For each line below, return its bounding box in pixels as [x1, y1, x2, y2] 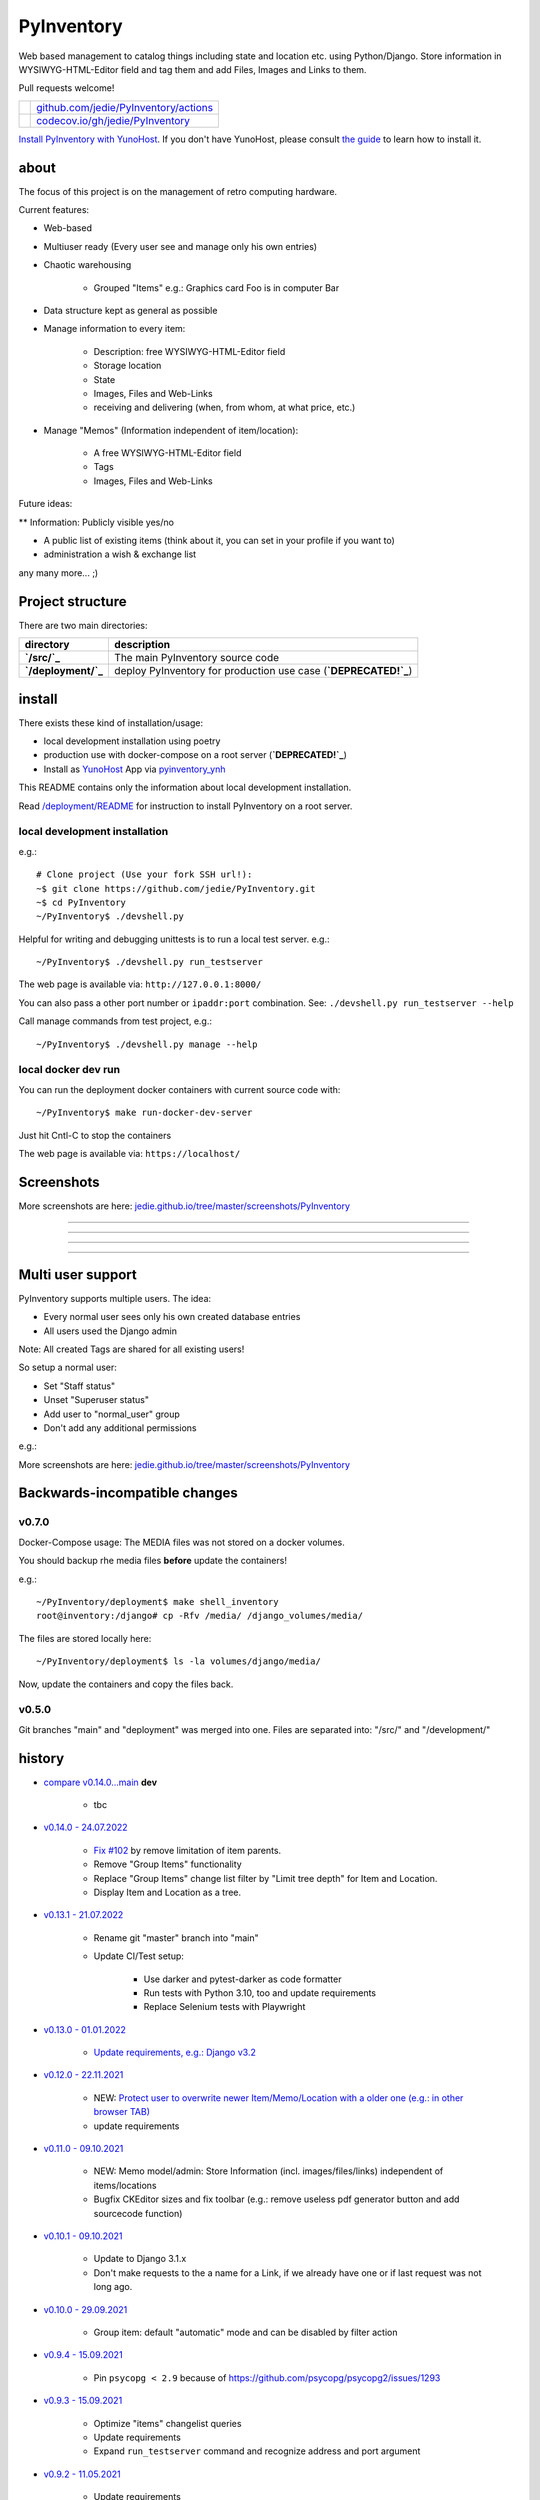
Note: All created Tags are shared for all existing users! [18, 1343, 245, 1355]
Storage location [93, 360, 162, 372]
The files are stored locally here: [18, 1632, 152, 1644]
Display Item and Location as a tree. [93, 1886, 242, 1898]
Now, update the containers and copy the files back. [18, 1678, 234, 1690]
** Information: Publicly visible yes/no [18, 516, 175, 528]
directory [24, 638, 70, 652]
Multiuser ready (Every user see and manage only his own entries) [43, 240, 318, 252]
